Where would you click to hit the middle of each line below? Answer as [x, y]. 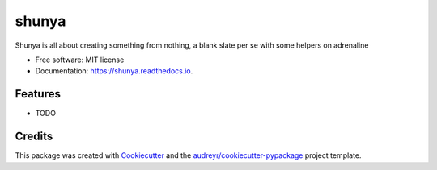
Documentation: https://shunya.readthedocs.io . [114, 71]
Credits [34, 137]
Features [38, 94]
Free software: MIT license [80, 60]
